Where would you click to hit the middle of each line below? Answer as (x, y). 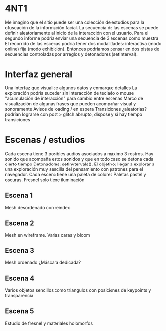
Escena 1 (19, 196)
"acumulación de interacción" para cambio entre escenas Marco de (74, 98)
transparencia (19, 296)
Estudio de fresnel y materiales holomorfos (49, 323)
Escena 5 (20, 311)
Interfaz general (39, 74)
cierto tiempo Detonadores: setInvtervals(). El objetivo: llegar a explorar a (80, 164)
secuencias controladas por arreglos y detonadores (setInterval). (71, 54)
